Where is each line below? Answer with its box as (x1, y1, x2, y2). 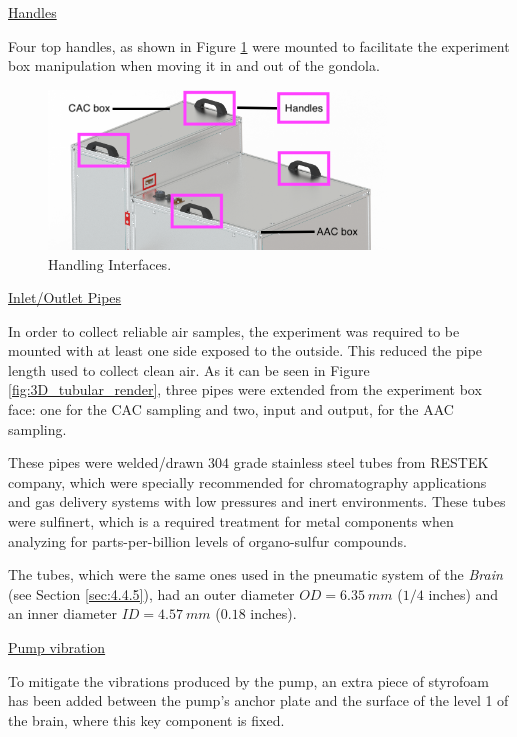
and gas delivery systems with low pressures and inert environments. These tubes (8, 491, 506, 512)
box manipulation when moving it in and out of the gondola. (8, 55, 380, 76)
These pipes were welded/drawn (8, 452, 204, 473)
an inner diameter (8, 603, 117, 624)
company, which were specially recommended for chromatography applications (8, 471, 487, 492)
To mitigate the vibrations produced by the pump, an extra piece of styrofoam (8, 670, 489, 691)
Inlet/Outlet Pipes (8, 287, 122, 308)
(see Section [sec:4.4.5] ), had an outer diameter (8, 583, 295, 604)
